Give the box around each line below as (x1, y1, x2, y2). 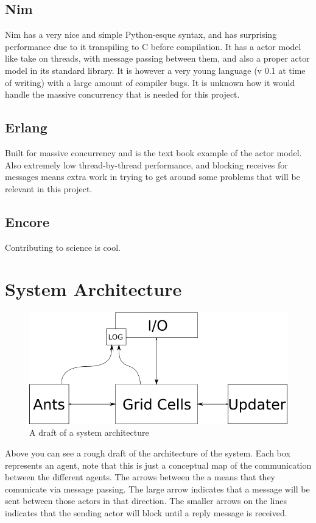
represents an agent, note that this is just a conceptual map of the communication (5, 458, 312, 471)
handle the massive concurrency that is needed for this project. (5, 88, 240, 101)
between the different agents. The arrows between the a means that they (5, 471, 275, 483)
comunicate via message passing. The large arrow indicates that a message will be (5, 482, 310, 495)
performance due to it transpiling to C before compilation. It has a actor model (5, 40, 301, 52)
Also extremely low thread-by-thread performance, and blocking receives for (5, 158, 288, 171)
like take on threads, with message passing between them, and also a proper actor (5, 52, 310, 65)
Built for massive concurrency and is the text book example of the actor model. (5, 146, 302, 159)
